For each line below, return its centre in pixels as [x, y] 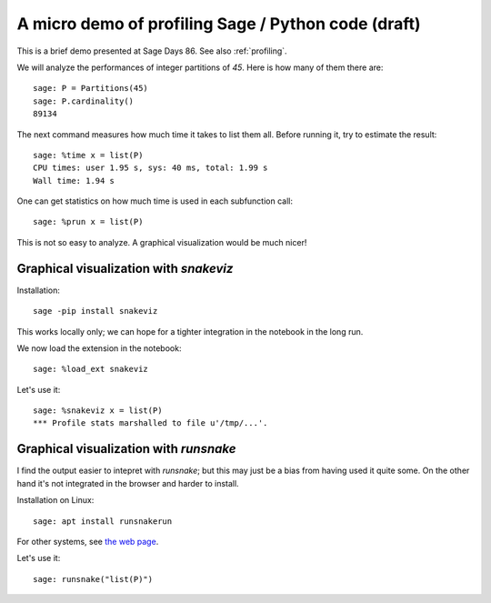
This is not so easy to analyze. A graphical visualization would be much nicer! [162, 242]
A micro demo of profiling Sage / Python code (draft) [219, 24]
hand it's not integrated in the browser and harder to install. [128, 483]
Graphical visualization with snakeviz [125, 268]
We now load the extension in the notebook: [99, 348]
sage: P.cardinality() [84, 101]
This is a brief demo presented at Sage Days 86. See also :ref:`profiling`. [152, 51]
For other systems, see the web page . [88, 541]
